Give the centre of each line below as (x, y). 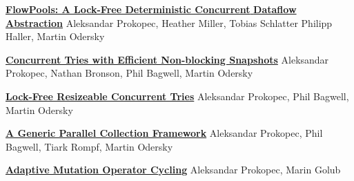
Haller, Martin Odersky (55, 36)
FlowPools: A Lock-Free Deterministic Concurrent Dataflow (151, 9)
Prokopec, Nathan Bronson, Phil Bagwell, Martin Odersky (129, 73)
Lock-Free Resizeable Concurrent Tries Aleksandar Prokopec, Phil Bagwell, (177, 96)
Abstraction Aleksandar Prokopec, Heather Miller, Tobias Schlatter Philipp (169, 22)
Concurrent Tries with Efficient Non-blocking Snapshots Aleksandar (167, 59)
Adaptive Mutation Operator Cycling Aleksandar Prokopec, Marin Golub (173, 170)
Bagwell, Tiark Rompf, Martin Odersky (89, 146)
